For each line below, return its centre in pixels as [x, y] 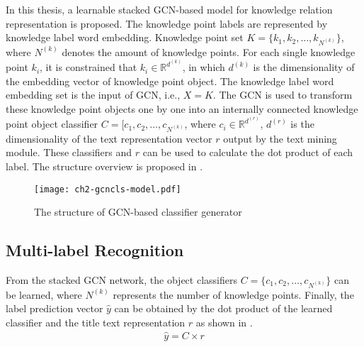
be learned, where [44, 294]
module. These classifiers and [69, 152]
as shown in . [224, 322]
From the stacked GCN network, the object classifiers [121, 280]
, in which [204, 67]
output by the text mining [280, 138]
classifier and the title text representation [96, 322]
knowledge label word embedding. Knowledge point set [125, 37]
